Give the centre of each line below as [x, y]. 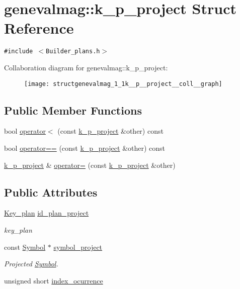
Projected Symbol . [31, 264]
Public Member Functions [73, 110]
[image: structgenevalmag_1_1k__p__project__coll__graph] [123, 84]
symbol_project [78, 247]
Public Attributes [51, 192]
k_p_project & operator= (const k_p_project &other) [90, 165]
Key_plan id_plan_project [47, 213]
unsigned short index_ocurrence [54, 280]
